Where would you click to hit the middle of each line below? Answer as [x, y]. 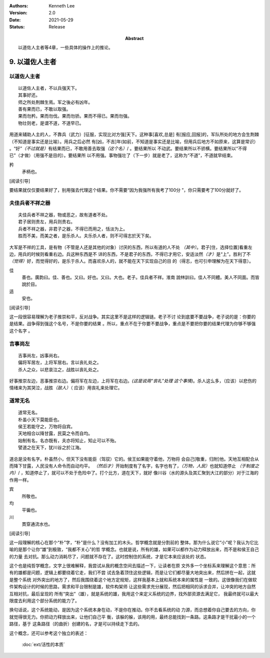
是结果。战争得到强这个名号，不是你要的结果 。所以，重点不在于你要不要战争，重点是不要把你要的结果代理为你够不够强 [132, 324]
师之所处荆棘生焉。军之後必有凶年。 [55, 102]
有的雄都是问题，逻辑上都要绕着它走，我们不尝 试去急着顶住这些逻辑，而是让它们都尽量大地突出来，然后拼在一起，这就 [132, 572]
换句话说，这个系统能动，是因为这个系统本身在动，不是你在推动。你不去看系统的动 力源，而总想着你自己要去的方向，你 [132, 610]
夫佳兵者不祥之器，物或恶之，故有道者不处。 [64, 215]
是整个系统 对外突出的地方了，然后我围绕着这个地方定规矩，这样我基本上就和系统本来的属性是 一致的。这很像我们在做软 [133, 579]
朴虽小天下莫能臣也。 [40, 420]
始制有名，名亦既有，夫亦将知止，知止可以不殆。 [68, 441]
